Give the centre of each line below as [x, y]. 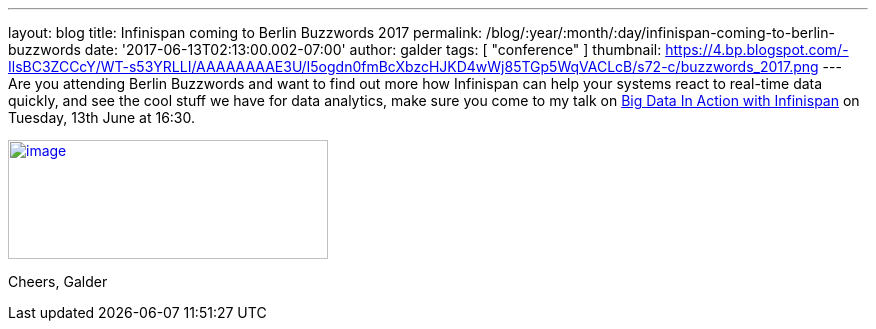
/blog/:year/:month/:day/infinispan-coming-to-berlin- [660, 32]
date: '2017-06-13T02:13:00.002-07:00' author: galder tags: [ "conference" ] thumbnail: [373, 49]
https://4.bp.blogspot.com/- [757, 49]
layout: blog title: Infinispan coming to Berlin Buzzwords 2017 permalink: [245, 32]
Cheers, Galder [58, 281]
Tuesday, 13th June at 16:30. [102, 117]
